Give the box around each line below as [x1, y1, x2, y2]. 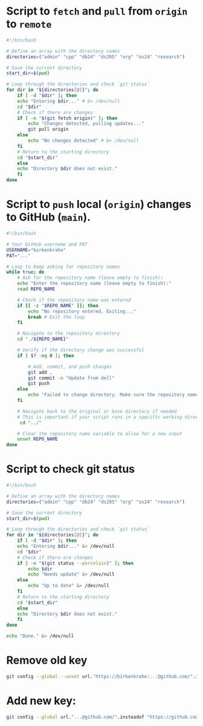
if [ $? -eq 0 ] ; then [17, 353, 74, 359]
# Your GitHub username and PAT [6, 241, 88, 247]
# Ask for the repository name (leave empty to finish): [17, 275, 164, 281]
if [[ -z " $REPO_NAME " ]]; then [17, 302, 98, 308]
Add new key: [6, 694, 77, 708]
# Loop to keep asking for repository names [6, 264, 120, 270]
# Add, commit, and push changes [28, 364, 112, 370]
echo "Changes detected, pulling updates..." [28, 121, 145, 127]
